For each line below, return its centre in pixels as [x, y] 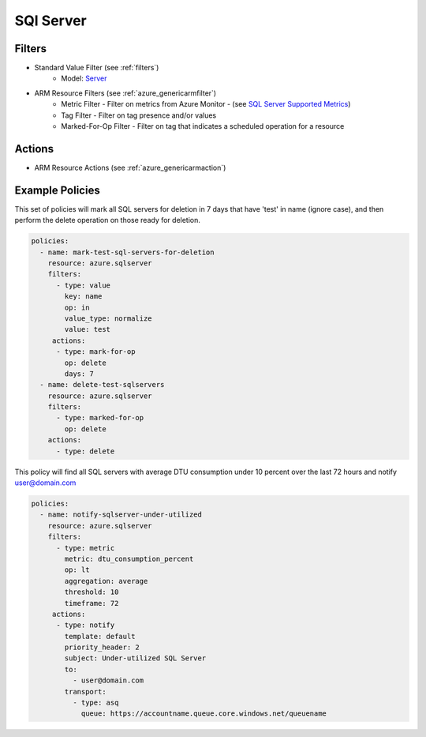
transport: [85, 692]
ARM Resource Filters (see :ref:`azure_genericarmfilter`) [125, 93]
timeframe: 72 [92, 603]
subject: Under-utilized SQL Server [135, 658]
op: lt [77, 570]
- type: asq [95, 703]
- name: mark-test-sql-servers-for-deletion [127, 252]
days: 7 [79, 374]
